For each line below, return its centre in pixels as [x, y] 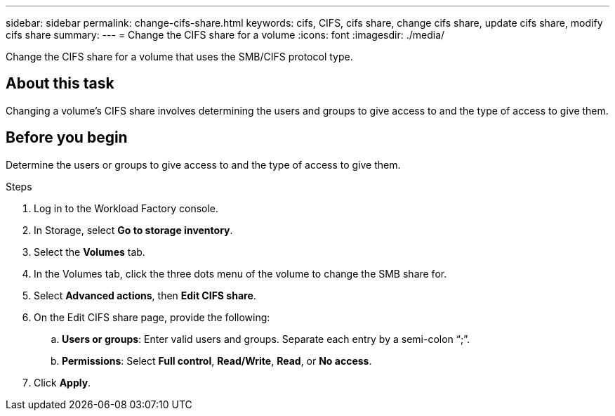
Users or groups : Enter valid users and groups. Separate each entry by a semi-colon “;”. [266, 339]
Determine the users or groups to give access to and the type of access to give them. [203, 164]
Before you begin [67, 138]
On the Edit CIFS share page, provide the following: [152, 317]
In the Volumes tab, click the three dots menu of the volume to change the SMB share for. [240, 273]
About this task [60, 84]
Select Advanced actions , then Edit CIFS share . [145, 295]
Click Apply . [62, 382]
